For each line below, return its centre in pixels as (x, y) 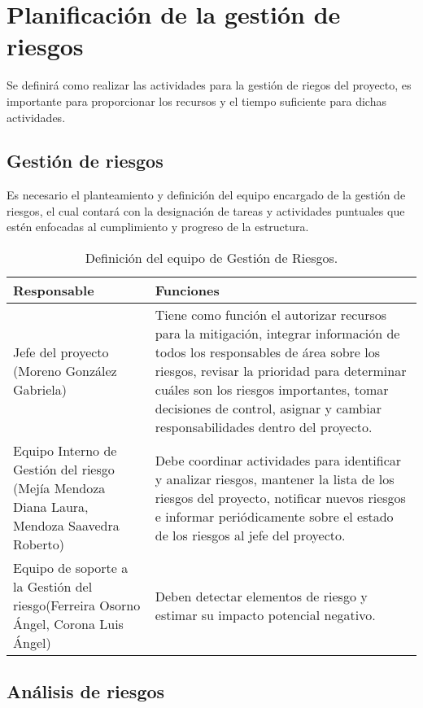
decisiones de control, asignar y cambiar (268, 409)
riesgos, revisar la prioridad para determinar (281, 371)
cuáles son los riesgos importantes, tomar (272, 390)
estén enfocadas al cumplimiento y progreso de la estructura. (158, 227)
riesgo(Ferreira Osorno (77, 605)
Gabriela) (40, 390)
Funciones (187, 291)
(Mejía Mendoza (59, 488)
